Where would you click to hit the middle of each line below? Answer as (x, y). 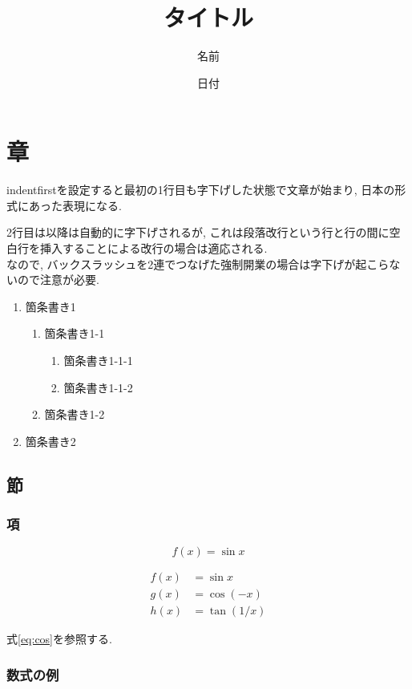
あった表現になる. (75, 205)
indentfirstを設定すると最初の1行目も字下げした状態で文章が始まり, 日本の (201, 190)
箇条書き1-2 (75, 414)
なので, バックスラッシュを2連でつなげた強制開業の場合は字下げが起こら (198, 263)
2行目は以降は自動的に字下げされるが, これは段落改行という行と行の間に (198, 232)
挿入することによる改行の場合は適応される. (153, 248)
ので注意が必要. (58, 280)
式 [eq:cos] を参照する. (59, 639)
